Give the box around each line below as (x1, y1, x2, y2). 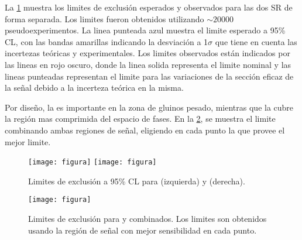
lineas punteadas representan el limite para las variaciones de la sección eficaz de (5, 70, 294, 82)
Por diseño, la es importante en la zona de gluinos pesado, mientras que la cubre (5, 101, 294, 113)
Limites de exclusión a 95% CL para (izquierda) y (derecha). (28, 174, 245, 187)
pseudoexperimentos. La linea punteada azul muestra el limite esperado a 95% (5, 24, 286, 36)
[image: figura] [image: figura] (28, 158, 157, 167)
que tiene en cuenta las (215, 35, 297, 47)
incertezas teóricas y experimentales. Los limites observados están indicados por (5, 47, 290, 59)
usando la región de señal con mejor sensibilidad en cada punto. (28, 224, 257, 236)
